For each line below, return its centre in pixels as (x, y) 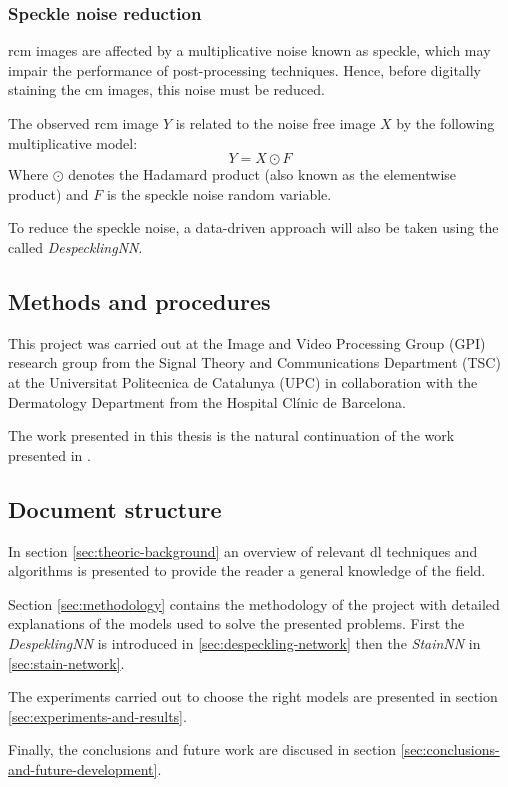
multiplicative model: (73, 142)
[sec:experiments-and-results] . (97, 715)
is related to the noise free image (275, 123)
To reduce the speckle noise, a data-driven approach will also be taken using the (253, 227)
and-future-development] (83, 768)
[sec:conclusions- (450, 749)
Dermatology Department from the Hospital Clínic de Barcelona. (207, 401)
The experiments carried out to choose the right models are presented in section (253, 696)
